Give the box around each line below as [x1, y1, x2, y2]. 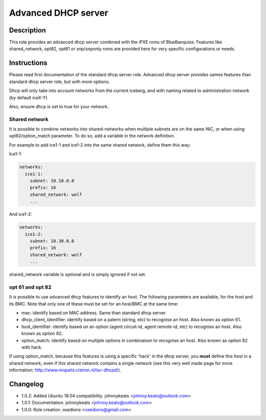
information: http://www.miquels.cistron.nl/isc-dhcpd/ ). [9, 367, 122, 373]
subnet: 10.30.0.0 [30, 238, 74, 243]
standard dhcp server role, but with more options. [9, 79, 110, 85]
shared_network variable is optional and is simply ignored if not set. [9, 271, 146, 277]
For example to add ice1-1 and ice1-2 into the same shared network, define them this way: [9, 142, 191, 148]
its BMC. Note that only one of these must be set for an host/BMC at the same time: [9, 300, 179, 307]
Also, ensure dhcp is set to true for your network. [9, 103, 109, 109]
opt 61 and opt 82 [9, 283, 52, 290]
